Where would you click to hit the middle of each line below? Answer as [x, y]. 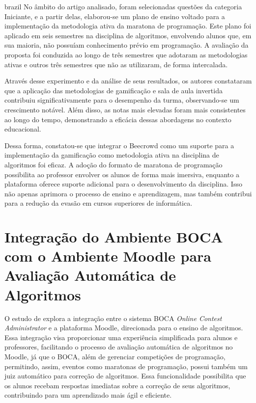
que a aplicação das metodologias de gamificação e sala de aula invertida [114, 90]
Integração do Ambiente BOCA [114, 237]
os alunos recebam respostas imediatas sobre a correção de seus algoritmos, [117, 385]
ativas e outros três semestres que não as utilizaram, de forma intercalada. [116, 64]
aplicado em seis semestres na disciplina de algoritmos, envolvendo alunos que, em [128, 35]
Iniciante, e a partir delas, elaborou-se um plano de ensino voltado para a [115, 16]
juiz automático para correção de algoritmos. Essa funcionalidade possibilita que [125, 376]
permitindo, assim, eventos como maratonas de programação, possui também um [126, 366]
